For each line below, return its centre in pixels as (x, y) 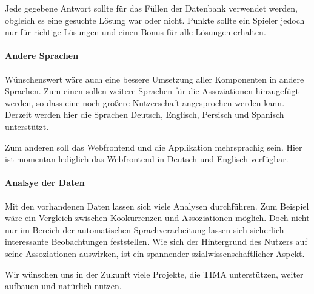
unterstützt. (27, 126)
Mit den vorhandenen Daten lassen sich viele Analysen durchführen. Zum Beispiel (157, 206)
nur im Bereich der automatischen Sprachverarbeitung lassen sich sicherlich (145, 229)
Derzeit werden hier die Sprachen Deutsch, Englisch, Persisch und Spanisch (145, 115)
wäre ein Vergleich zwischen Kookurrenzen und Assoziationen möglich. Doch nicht (157, 218)
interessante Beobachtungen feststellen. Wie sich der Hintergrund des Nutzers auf (156, 241)
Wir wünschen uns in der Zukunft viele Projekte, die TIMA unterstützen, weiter (154, 274)
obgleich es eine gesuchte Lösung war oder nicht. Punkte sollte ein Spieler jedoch (155, 20)
